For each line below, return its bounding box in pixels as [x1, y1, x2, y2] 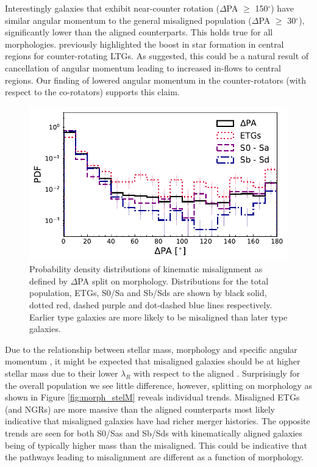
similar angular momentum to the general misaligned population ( [5, 13, 252, 26]
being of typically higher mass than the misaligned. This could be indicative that [5, 438, 307, 451]
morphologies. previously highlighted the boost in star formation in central [5, 37, 284, 50]
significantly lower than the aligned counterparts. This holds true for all [5, 26, 273, 38]
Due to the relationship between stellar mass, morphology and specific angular [5, 342, 297, 355]
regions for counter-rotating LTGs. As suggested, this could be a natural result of [5, 49, 309, 62]
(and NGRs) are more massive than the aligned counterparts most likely [5, 402, 275, 415]
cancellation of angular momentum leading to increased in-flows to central [5, 61, 281, 74]
